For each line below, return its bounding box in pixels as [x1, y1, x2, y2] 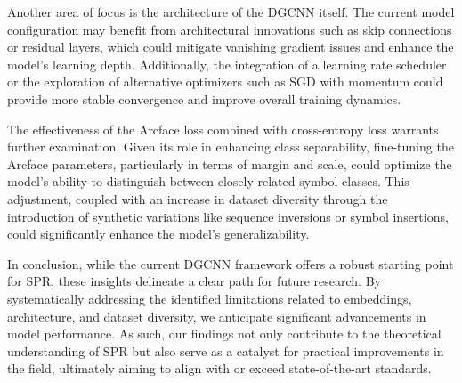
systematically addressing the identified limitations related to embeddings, [7, 289, 412, 307]
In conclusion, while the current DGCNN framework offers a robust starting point [7, 254, 454, 273]
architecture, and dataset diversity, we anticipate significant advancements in [7, 306, 426, 325]
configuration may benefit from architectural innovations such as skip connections [7, 20, 452, 38]
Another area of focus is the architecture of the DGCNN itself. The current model [7, 3, 455, 20]
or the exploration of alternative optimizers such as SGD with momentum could [7, 72, 443, 91]
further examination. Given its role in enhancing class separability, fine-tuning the [7, 137, 454, 156]
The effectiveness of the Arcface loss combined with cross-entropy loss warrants [7, 119, 439, 138]
